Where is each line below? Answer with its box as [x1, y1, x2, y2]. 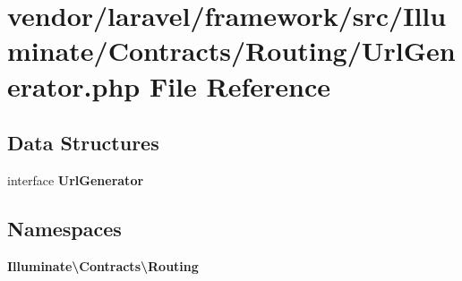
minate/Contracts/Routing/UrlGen [7, 32, 456, 69]
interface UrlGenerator [7, 170, 144, 189]
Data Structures [7, 129, 159, 157]
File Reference [149, 67, 331, 104]
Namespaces [7, 214, 122, 242]
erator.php [7, 67, 141, 104]
